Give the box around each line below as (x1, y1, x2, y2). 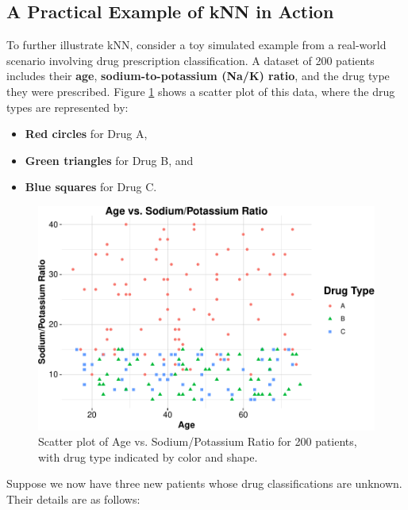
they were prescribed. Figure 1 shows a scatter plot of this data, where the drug (6, 82, 395, 99)
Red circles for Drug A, (25, 125, 148, 142)
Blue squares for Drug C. (25, 178, 157, 195)
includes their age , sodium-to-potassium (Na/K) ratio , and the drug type (6, 67, 390, 84)
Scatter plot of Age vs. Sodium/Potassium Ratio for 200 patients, (38, 433, 357, 450)
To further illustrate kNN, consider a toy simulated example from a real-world (6, 36, 387, 53)
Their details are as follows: (6, 490, 140, 507)
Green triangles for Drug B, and (25, 151, 194, 168)
